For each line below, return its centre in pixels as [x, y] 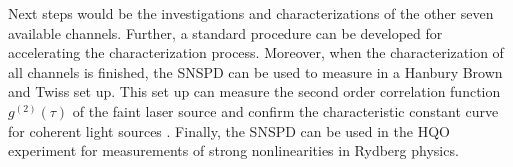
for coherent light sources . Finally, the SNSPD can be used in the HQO [229, 130]
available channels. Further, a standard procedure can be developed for [225, 32]
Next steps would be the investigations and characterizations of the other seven [251, 13]
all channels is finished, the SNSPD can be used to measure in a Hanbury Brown [255, 71]
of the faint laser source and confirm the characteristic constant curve [285, 110]
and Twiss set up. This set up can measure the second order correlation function [254, 91]
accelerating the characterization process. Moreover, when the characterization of [256, 52]
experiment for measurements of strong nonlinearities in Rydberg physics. [233, 150]
